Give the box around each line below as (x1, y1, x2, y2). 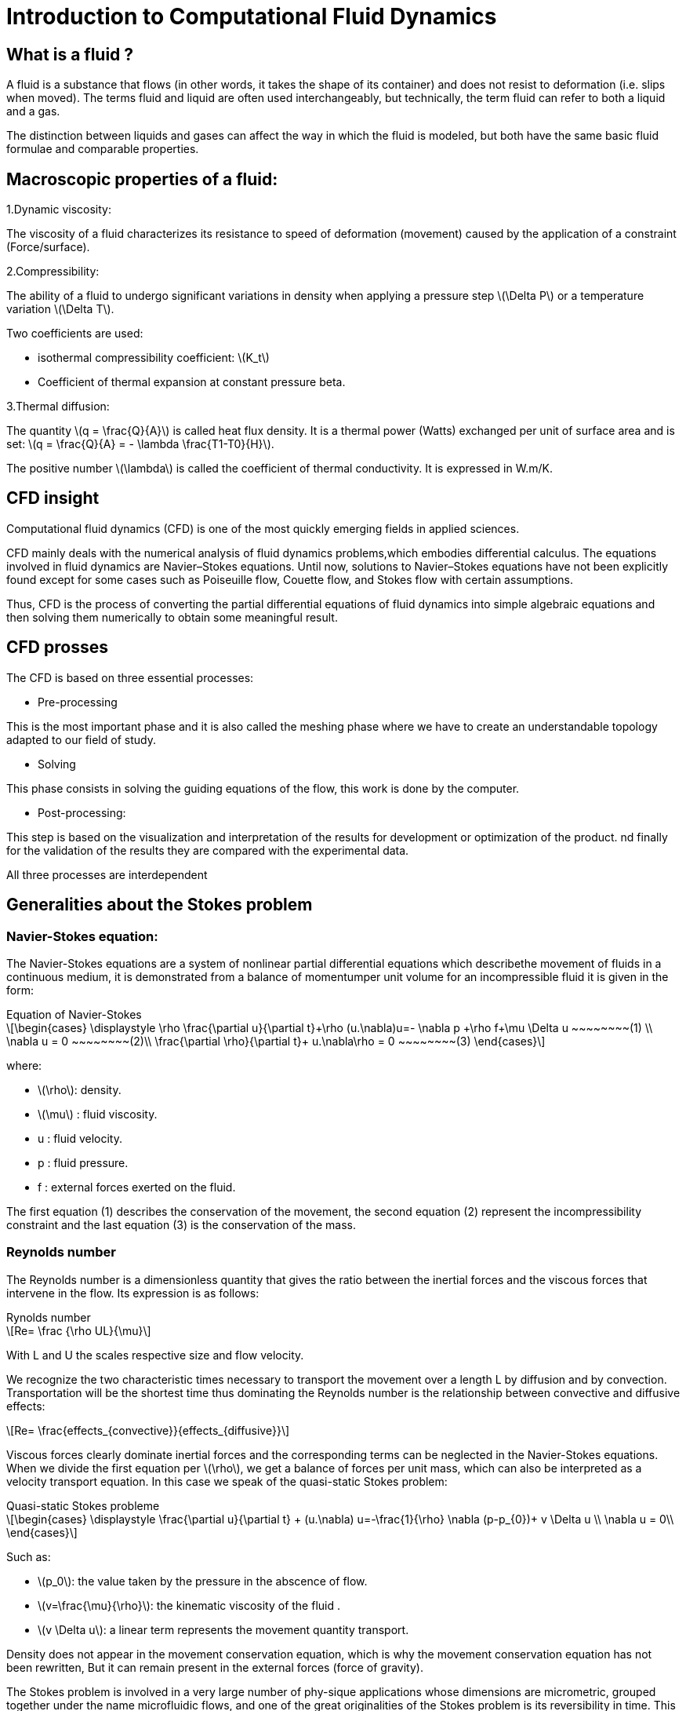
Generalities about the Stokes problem (6, 895, 313, 915)
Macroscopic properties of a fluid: (6, 169, 278, 189)
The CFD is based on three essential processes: (6, 670, 254, 684)
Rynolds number (6, 1310, 91, 1324)
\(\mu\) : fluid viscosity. (38, 1107, 158, 1121)
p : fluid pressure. (38, 1155, 129, 1169)
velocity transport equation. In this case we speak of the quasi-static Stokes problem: (6, 1474, 448, 1488)
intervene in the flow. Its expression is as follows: (6, 1286, 260, 1300)
